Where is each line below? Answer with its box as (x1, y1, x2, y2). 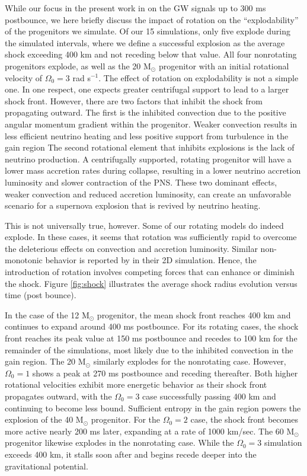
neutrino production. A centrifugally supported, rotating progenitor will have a (5, 152, 292, 165)
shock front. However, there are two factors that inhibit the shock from (5, 94, 263, 107)
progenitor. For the (91, 413, 160, 426)
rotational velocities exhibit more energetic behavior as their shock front (5, 378, 267, 391)
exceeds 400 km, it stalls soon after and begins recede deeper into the (5, 448, 257, 460)
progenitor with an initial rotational (158, 59, 289, 72)
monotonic (5, 254, 43, 266)
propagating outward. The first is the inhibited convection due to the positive (5, 106, 286, 119)
